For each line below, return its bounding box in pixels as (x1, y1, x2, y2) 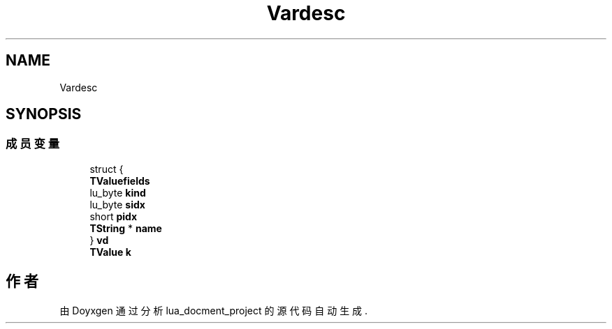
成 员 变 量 (6, 137, 60, 151)
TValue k (89, 245, 131, 258)
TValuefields (89, 174, 150, 187)
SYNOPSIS (6, 105, 82, 123)
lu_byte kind (89, 186, 146, 199)
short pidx (89, 210, 138, 222)
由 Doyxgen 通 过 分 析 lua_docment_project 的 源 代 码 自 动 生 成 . (59, 304, 368, 316)
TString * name (89, 222, 162, 234)
